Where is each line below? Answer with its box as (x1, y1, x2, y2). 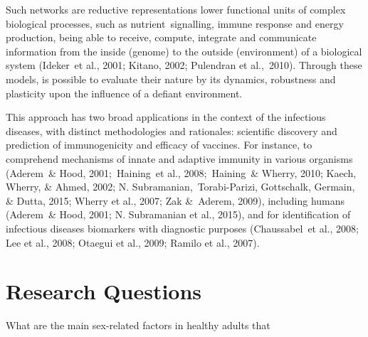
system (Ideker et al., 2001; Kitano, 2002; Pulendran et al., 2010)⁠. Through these (6, 58, 362, 73)
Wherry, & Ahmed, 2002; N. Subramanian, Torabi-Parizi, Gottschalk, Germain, (6, 179, 355, 194)
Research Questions (6, 277, 202, 306)
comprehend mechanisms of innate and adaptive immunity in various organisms (6, 151, 353, 166)
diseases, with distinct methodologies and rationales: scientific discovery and (6, 123, 337, 138)
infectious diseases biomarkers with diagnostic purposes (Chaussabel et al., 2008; (6, 220, 359, 235)
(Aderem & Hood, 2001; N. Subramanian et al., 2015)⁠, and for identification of (6, 207, 351, 222)
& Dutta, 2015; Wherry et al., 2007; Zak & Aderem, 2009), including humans (6, 193, 345, 208)
